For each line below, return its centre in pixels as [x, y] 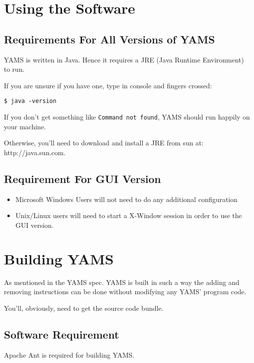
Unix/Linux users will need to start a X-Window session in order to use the [129, 215]
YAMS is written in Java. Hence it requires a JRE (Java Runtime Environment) [124, 59]
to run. [14, 69]
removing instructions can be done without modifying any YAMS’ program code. [125, 292]
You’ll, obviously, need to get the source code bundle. [84, 308]
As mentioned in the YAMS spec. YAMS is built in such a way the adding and [122, 282]
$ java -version [30, 101]
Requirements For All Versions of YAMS [109, 39]
